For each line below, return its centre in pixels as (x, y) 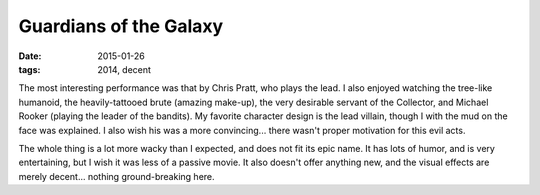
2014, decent (124, 69)
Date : (30, 56)
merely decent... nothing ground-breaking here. (116, 176)
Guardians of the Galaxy (121, 26)
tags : (29, 69)
